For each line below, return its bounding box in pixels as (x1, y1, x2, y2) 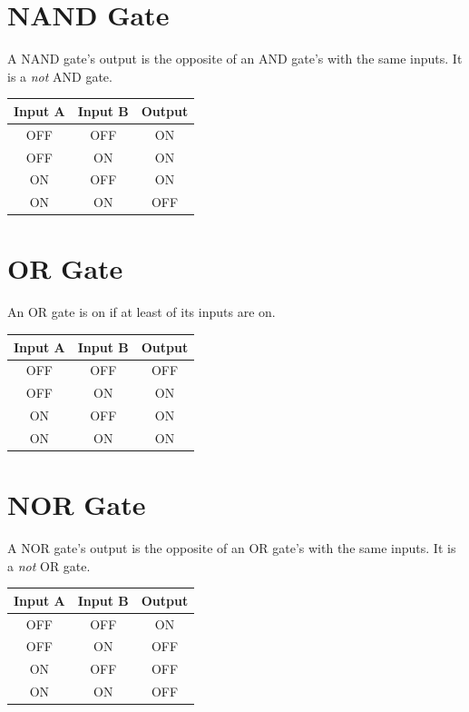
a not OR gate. (7, 556, 91, 575)
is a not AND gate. (7, 66, 112, 85)
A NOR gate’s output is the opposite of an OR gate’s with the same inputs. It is (7, 539, 456, 558)
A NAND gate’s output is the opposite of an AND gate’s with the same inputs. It (7, 49, 463, 68)
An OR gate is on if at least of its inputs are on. (7, 302, 276, 321)
